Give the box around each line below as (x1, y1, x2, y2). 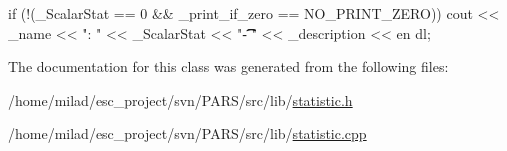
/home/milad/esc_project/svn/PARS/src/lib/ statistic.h (8, 89, 353, 110)
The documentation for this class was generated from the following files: (8, 56, 449, 77)
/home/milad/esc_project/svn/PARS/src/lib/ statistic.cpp (8, 123, 367, 144)
